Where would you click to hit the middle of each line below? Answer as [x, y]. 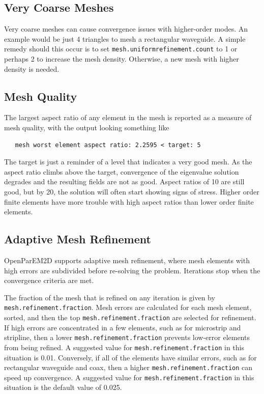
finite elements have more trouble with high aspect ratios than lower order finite [129, 201]
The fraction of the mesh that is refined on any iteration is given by [110, 297]
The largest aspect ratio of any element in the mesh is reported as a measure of [128, 117]
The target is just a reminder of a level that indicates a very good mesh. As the [128, 162]
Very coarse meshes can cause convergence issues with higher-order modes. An [126, 29]
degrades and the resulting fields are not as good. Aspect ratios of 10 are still [124, 181]
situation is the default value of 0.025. [63, 387]
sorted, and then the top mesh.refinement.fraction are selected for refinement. [130, 317]
